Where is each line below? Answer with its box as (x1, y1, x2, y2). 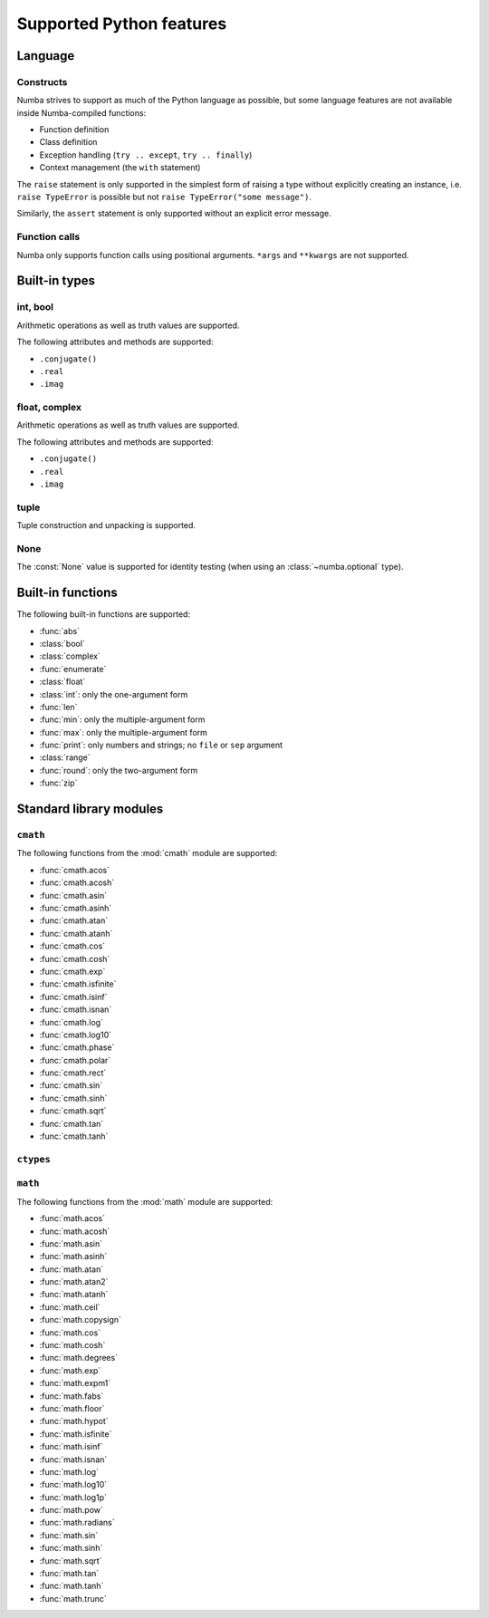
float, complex (16, 401, 81, 414)
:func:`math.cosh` (39, 1340, 106, 1351)
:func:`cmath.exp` (39, 966, 106, 977)
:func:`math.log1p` (39, 1491, 108, 1503)
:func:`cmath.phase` (39, 1042, 115, 1053)
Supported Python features (16, 14, 227, 34)
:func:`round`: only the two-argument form (39, 765, 198, 775)
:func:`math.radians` (39, 1517, 115, 1528)
